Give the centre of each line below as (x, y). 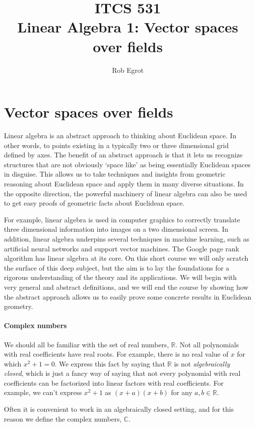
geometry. (19, 306)
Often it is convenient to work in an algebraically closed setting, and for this (119, 409)
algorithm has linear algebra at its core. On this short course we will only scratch (126, 258)
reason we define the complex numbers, (63, 418)
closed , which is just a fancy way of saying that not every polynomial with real (122, 373)
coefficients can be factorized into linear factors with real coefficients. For (114, 382)
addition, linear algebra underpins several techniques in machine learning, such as (127, 238)
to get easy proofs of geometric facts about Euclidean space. (94, 203)
